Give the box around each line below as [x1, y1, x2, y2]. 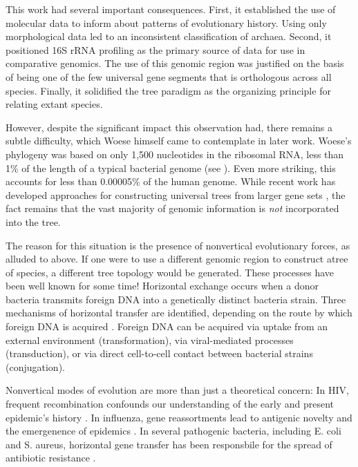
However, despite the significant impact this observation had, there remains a [6, 120, 333, 134]
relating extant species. [6, 97, 103, 111]
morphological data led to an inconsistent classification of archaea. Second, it [6, 29, 332, 44]
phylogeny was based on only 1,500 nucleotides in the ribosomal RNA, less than [6, 146, 344, 161]
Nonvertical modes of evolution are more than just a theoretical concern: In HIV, [6, 383, 349, 397]
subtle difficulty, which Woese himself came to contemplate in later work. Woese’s [6, 133, 352, 148]
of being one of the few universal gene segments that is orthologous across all [6, 69, 332, 84]
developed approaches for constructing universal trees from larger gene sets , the [6, 187, 346, 202]
